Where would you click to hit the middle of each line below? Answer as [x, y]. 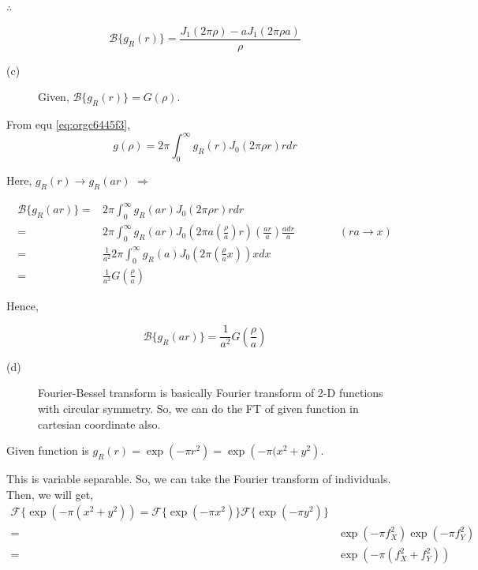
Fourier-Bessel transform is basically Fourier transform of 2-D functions [211, 393]
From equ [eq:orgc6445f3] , [69, 124]
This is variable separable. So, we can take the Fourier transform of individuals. [199, 479]
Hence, [22, 305]
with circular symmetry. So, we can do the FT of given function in [198, 408]
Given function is [48, 450]
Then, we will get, [50, 494]
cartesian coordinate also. [99, 424]
